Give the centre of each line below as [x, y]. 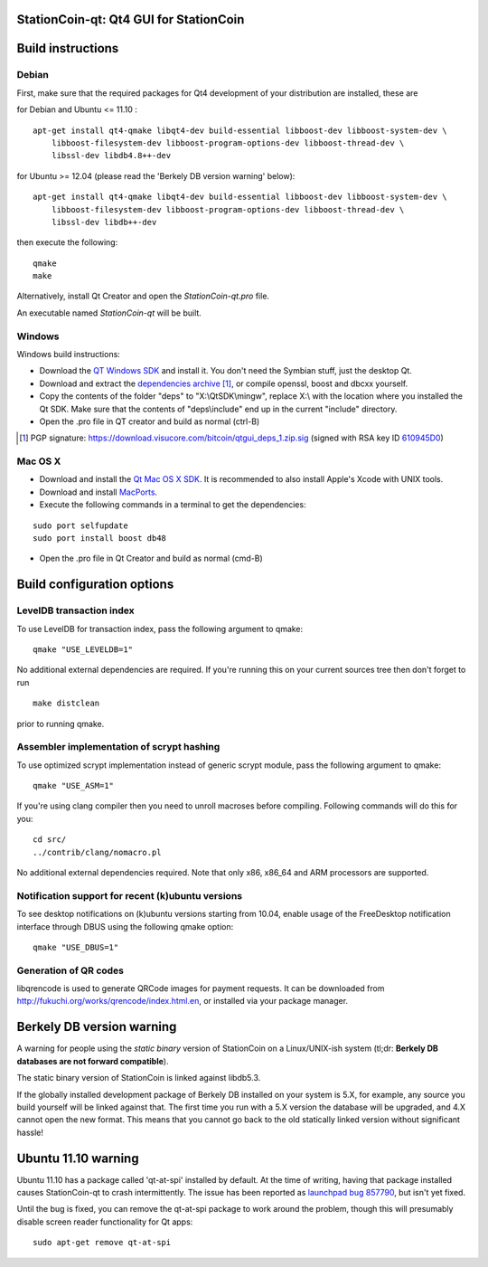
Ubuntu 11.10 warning [78, 1158]
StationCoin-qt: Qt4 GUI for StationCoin [131, 19]
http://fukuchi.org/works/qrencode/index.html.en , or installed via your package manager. [182, 1001]
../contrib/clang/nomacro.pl [97, 852]
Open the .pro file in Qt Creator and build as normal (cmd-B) [151, 558]
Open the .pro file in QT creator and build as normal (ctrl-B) [150, 421]
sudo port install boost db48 [100, 539]
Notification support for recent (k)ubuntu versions [130, 895]
